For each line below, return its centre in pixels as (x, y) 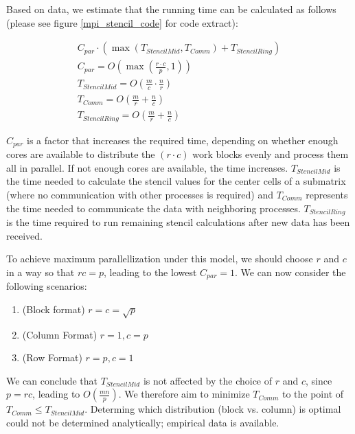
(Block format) (54, 309)
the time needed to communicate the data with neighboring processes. (153, 208)
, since (319, 380)
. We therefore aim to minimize (184, 394)
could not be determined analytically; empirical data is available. (143, 423)
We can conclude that (52, 380)
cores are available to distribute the (81, 154)
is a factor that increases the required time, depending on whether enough (183, 140)
